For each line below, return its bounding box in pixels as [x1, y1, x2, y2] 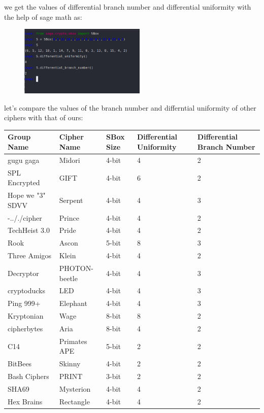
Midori [59, 154, 80, 165]
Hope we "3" [8, 190, 46, 200]
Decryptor [8, 267, 39, 278]
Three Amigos [8, 250, 52, 261]
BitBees [8, 358, 32, 369]
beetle [59, 272, 78, 283]
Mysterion [59, 383, 91, 394]
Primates [59, 335, 87, 346]
